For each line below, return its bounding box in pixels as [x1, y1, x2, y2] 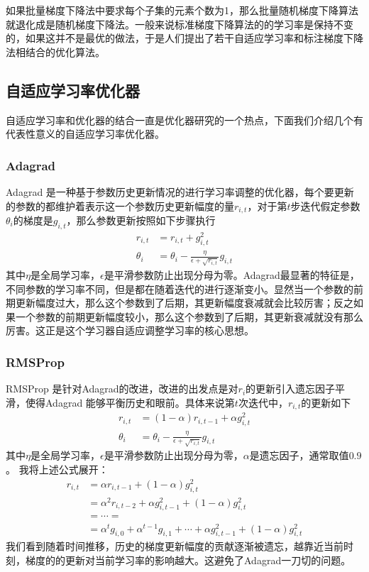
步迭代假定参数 [290, 198, 360, 213]
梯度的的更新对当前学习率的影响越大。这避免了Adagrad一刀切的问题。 [25, 553, 351, 567]
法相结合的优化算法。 [6, 44, 105, 59]
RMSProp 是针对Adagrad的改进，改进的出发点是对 [6, 381, 238, 396]
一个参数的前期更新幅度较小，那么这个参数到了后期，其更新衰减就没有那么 [15, 309, 363, 324]
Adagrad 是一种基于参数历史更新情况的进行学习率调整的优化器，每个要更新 [6, 184, 354, 199]
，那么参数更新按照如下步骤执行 [66, 213, 216, 228]
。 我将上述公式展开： [6, 462, 109, 477]
